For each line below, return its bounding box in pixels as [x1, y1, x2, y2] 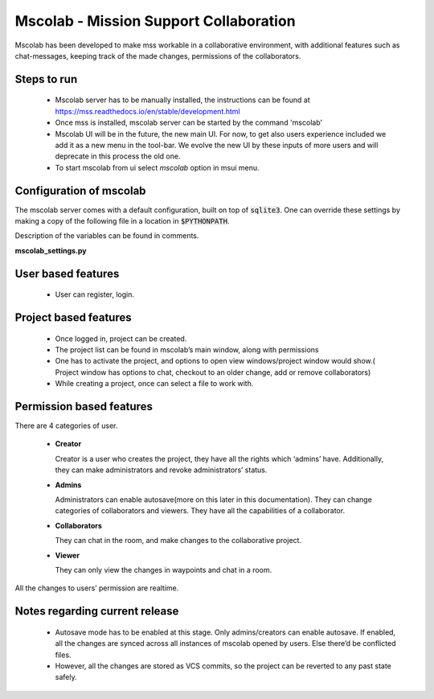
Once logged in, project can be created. [55, 334, 187, 343]
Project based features [14, 310, 132, 324]
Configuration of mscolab [14, 183, 146, 197]
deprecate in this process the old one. [55, 151, 181, 161]
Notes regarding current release [14, 604, 179, 619]
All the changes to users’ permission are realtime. [14, 583, 179, 593]
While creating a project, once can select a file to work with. [55, 379, 254, 389]
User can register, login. [55, 290, 134, 299]
